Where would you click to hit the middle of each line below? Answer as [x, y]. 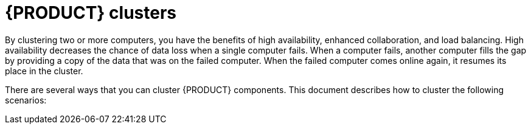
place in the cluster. [44, 71]
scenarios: [26, 100]
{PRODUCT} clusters [91, 13]
